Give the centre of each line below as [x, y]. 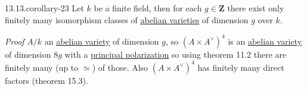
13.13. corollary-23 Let [44, 8]
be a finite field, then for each [148, 8]
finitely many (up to [42, 67]
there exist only [256, 8]
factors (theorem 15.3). [46, 80]
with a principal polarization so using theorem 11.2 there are [176, 54]
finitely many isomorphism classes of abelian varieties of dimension [127, 19]
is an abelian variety [265, 41]
